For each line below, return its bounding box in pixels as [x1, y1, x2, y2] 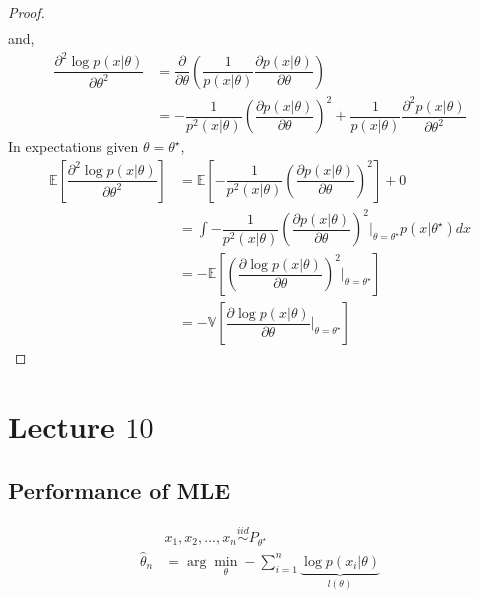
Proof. [8, 2, 45, 22]
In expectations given [8, 136, 139, 157]
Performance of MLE [8, 474, 231, 505]
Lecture [8, 406, 115, 447]
